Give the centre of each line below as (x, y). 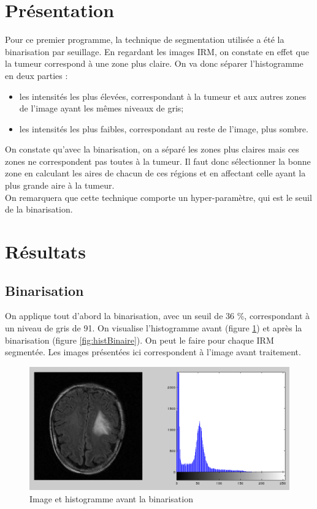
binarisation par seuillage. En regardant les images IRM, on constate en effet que (157, 51)
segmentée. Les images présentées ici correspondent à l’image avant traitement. (153, 352)
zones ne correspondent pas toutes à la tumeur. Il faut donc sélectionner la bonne (158, 161)
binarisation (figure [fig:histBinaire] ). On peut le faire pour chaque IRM (139, 340)
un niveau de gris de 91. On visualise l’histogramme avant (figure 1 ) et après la (154, 328)
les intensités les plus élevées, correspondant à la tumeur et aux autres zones (163, 96)
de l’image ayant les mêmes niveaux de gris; (101, 108)
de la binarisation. (39, 209)
